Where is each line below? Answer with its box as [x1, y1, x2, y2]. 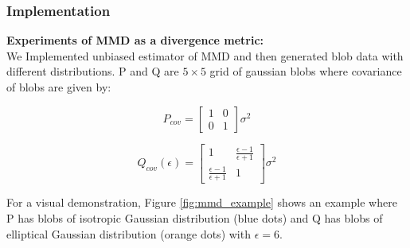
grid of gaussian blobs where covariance [209, 63, 402, 79]
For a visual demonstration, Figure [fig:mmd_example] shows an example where [6, 194, 397, 211]
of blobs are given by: [6, 79, 111, 95]
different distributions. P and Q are [6, 63, 179, 79]
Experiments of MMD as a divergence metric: [6, 32, 264, 48]
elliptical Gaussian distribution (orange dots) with [6, 225, 251, 242]
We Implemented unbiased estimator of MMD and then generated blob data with [6, 47, 404, 64]
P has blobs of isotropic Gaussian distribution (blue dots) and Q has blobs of [6, 209, 383, 226]
